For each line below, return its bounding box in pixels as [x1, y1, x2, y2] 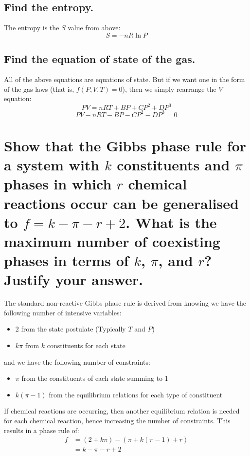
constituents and [117, 155, 230, 175]
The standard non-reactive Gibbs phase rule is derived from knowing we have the [4, 298, 246, 308]
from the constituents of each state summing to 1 [21, 373, 168, 383]
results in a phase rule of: [4, 425, 79, 435]
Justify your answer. [4, 269, 143, 290]
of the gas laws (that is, [4, 83, 74, 94]
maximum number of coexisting [4, 231, 220, 251]
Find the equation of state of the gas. [4, 51, 196, 66]
